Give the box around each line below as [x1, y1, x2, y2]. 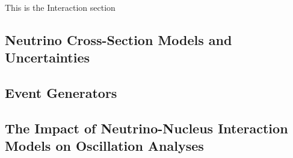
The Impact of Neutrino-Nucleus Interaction [5, 118, 288, 137]
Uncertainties [5, 48, 90, 67]
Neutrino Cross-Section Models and [5, 30, 232, 49]
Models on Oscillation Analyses [5, 136, 204, 155]
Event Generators [5, 84, 117, 102]
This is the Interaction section [5, 1, 116, 13]
